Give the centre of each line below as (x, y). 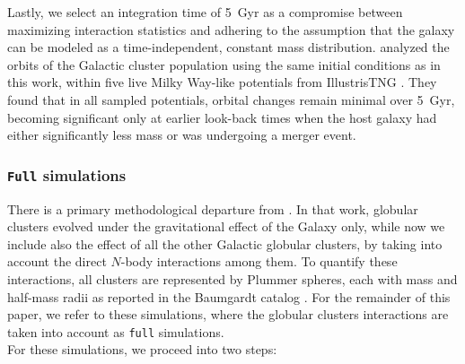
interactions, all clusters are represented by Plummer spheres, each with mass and (232, 278)
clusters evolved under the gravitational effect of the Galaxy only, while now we (226, 226)
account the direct (57, 261)
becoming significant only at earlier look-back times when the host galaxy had (222, 117)
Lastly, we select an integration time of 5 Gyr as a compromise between (205, 12)
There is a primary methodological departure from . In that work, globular (213, 208)
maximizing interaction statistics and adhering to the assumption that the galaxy (231, 29)
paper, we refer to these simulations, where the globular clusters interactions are (228, 314)
